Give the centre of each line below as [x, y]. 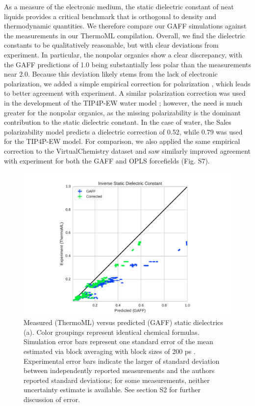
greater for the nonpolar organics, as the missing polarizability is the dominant [122, 112]
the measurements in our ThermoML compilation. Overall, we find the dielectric [125, 35]
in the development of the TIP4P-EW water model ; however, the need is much [123, 102]
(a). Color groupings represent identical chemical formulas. [112, 332]
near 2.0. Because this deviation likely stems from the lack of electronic [111, 74]
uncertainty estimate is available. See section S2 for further [112, 390]
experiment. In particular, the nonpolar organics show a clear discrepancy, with [123, 54]
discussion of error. [52, 399]
